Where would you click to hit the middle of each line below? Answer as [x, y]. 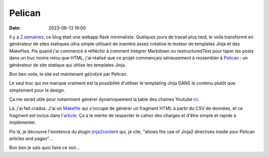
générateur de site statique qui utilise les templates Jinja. [68, 65]
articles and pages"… [31, 139]
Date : [15, 28]
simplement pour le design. [37, 90]
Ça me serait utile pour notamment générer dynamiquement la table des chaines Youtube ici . [104, 99]
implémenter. [23, 123]
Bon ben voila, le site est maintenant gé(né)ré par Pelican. [68, 74]
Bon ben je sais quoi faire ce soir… [44, 148]
